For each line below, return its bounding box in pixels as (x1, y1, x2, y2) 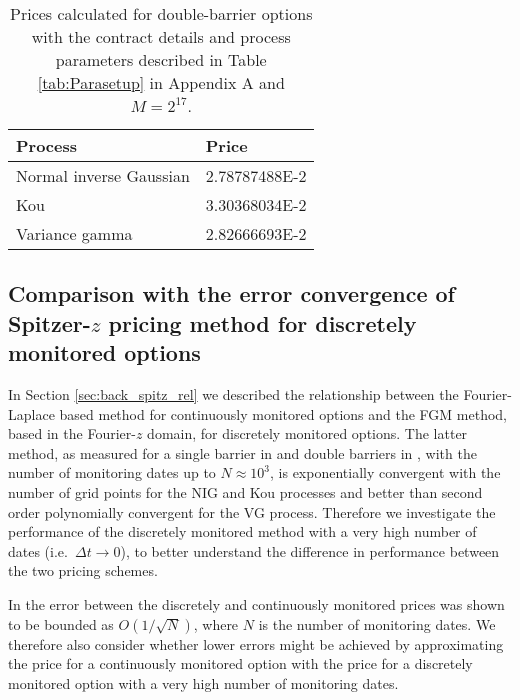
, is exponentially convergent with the (270, 462, 501, 483)
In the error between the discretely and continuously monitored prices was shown (8, 593, 505, 614)
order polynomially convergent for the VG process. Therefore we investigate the (8, 501, 496, 522)
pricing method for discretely (108, 307, 417, 338)
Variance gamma (16, 222, 133, 245)
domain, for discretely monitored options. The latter (147, 423, 468, 444)
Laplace (8, 403, 55, 424)
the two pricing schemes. (8, 560, 158, 581)
